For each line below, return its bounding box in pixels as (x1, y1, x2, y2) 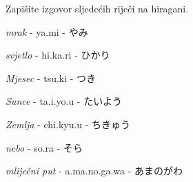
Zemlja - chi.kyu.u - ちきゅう (6, 117, 131, 131)
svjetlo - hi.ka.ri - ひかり (6, 48, 110, 62)
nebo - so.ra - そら (6, 140, 83, 154)
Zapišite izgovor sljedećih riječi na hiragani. (6, 1, 189, 15)
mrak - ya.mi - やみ (6, 24, 88, 39)
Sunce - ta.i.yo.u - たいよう (6, 94, 122, 108)
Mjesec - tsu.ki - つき (6, 70, 96, 85)
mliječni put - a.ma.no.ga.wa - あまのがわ (6, 163, 183, 178)
